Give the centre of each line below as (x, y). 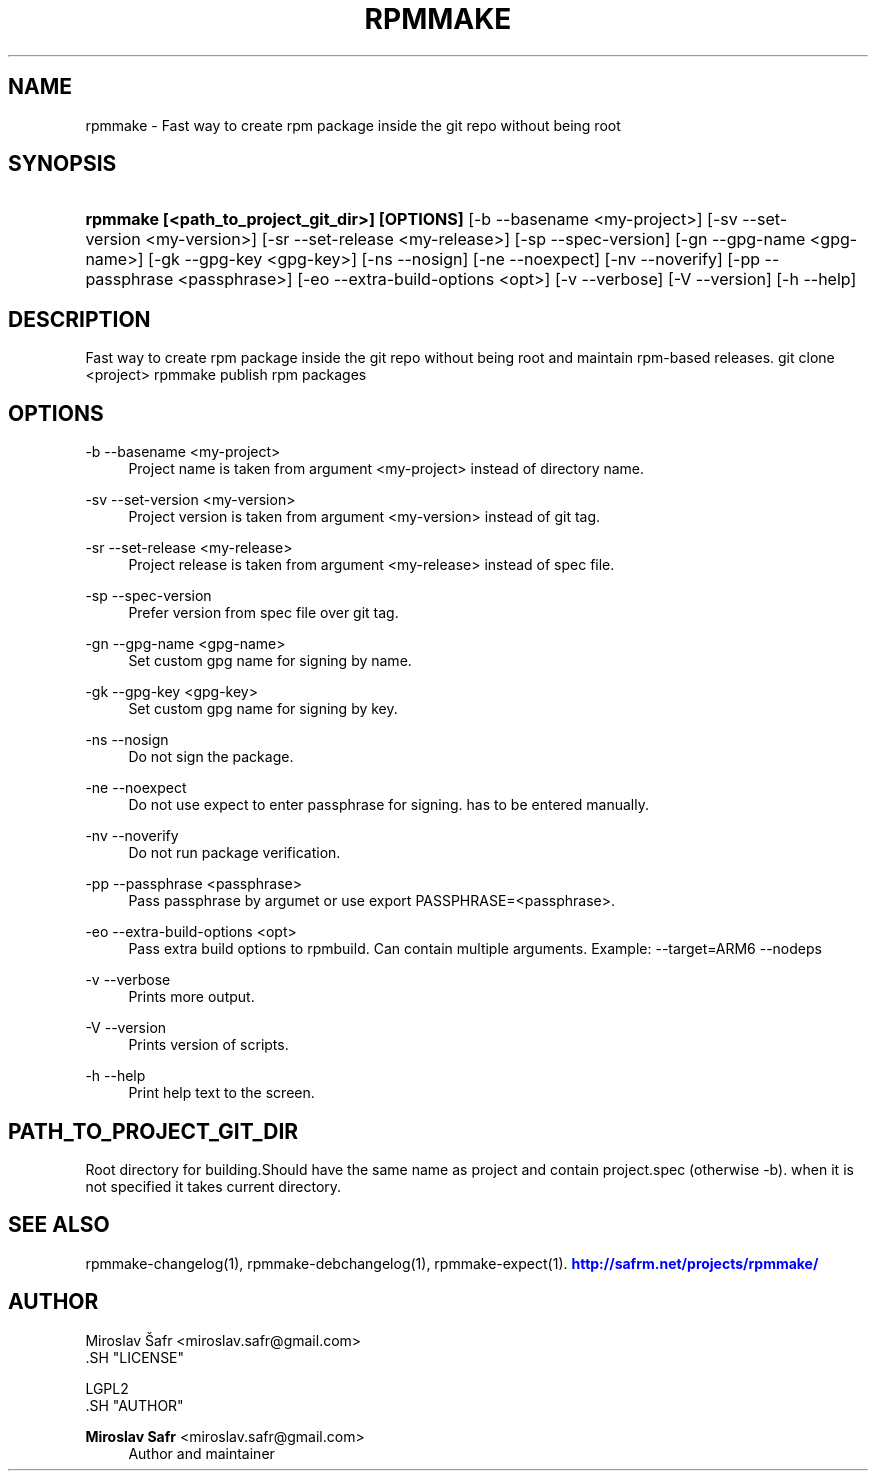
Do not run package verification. (234, 853)
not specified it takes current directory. (213, 1186)
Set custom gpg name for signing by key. (263, 709)
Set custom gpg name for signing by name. (270, 661)
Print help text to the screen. (221, 1093)
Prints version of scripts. (208, 1045)
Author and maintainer (201, 1453)
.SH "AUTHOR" (134, 1405)
